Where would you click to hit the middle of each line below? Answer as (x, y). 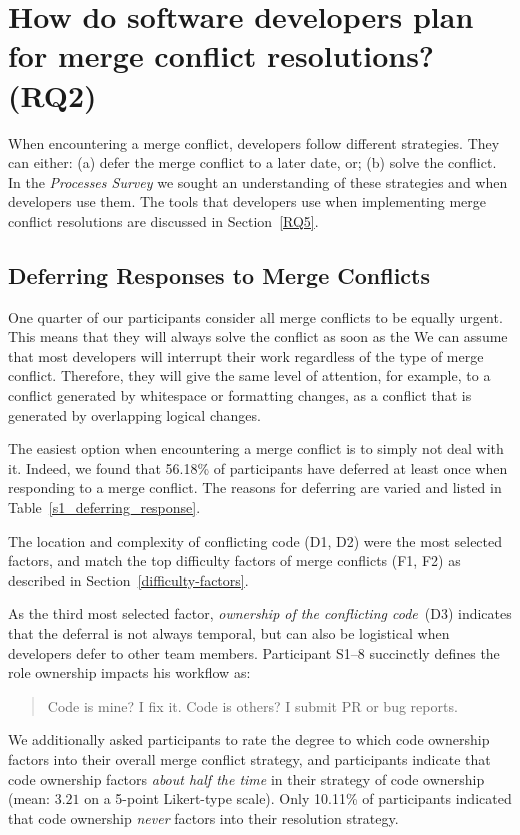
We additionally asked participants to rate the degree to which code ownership (249, 739)
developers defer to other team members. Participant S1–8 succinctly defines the (254, 652)
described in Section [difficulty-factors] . (128, 579)
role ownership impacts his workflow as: (129, 672)
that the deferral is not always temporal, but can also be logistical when (229, 632)
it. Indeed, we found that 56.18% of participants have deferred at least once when (258, 467)
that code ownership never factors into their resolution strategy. (203, 817)
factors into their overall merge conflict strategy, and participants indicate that (249, 758)
